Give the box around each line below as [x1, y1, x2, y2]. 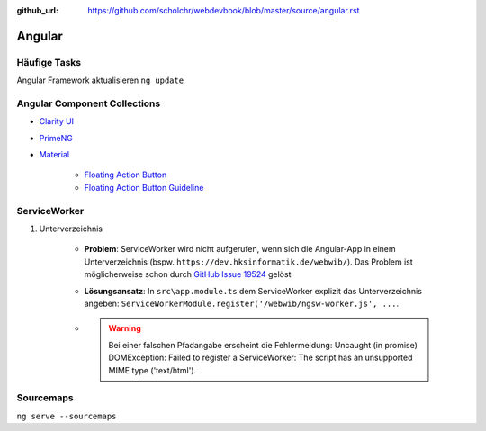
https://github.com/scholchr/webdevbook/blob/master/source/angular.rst [87, 5, 360, 15]
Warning [108, 323, 141, 334]
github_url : [16, 5, 58, 15]
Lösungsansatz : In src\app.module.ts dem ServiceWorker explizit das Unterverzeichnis [84, 285, 423, 296]
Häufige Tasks [16, 56, 81, 68]
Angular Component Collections [16, 97, 161, 110]
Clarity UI [39, 116, 75, 127]
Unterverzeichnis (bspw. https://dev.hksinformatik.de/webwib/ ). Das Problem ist [84, 256, 413, 267]
